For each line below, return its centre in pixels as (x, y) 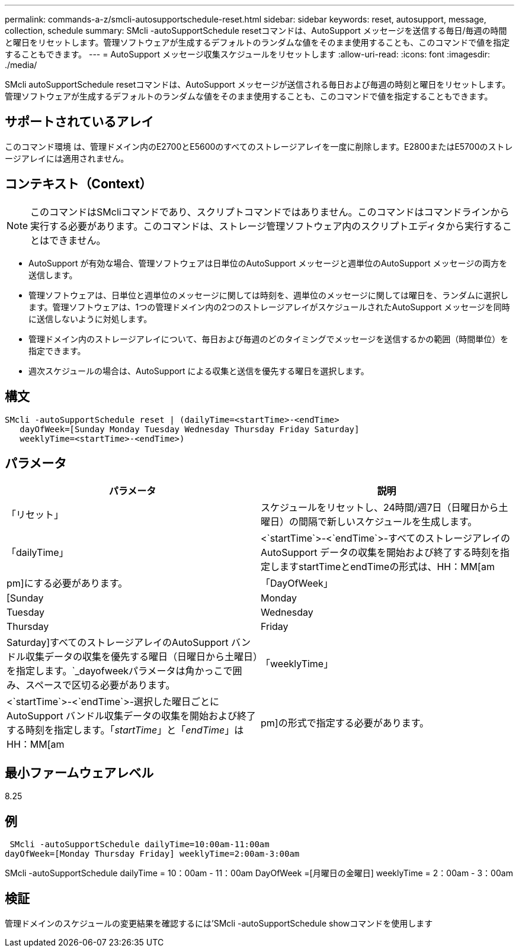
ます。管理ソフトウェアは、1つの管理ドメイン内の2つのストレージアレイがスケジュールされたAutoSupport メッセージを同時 (269, 307)
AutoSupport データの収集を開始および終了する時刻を (381, 553)
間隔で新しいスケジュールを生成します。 (388, 522)
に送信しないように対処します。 (90, 319)
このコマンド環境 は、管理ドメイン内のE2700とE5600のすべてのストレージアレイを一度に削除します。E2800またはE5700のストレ (259, 146)
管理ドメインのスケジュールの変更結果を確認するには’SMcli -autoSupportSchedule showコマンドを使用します (219, 923)
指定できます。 (57, 350)
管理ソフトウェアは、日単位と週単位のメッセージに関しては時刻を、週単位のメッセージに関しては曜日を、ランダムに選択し (269, 295)
